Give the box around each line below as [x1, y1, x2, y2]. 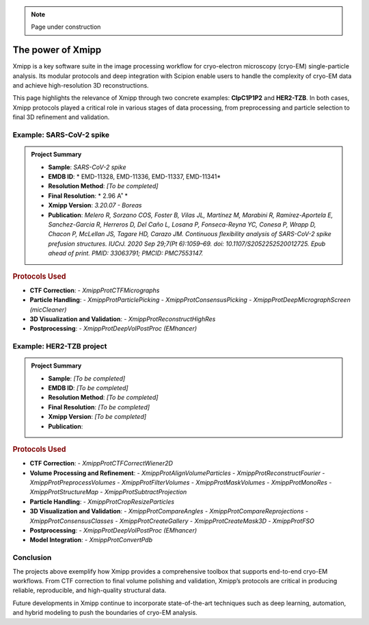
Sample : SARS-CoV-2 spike [48, 163, 126, 171]
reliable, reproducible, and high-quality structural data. [12, 586, 167, 595]
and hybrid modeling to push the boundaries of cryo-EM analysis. [12, 609, 197, 617]
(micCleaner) [29, 305, 67, 314]
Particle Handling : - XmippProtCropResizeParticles [29, 497, 174, 506]
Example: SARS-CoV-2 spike [12, 130, 110, 140]
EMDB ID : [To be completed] [48, 384, 129, 392]
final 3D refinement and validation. [12, 113, 110, 121]
